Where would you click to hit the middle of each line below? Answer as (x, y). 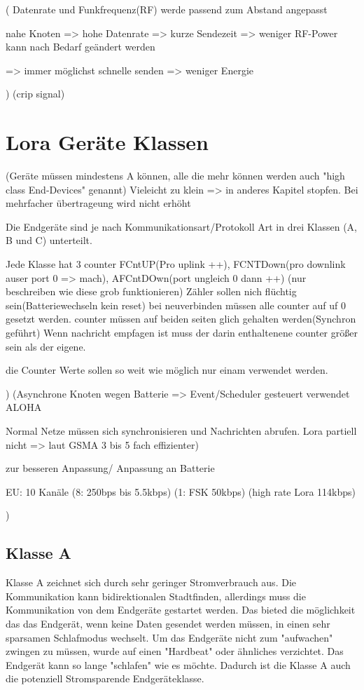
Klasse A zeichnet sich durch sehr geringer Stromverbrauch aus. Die (151, 582)
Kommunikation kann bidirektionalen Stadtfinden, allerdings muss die (156, 596)
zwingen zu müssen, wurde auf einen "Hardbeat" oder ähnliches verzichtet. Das (175, 651)
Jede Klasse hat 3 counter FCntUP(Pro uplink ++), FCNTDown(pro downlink (176, 264)
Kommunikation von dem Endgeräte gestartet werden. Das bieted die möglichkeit (181, 610)
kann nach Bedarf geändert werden (80, 47)
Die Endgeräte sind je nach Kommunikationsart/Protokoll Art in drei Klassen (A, (182, 226)
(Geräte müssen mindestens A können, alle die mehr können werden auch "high (175, 176)
